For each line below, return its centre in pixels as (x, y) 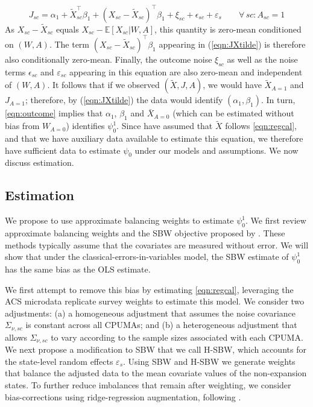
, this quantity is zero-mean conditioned (228, 29)
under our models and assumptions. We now (217, 150)
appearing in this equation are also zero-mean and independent (186, 71)
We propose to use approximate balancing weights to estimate (119, 220)
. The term (69, 44)
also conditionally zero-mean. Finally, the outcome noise (109, 59)
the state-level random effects (59, 361)
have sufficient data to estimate (63, 150)
